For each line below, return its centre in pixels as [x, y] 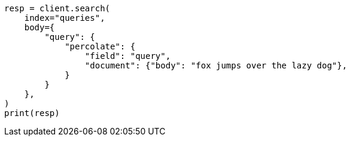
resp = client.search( [57, 8]
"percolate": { [100, 46]
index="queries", [65, 18]
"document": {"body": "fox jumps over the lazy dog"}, [216, 65]
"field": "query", [128, 56]
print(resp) [32, 113]
